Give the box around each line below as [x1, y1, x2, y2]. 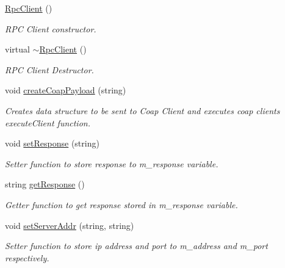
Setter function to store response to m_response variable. [5, 157, 218, 170]
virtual [5, 43, 30, 56]
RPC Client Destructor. [5, 63, 94, 76]
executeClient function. [5, 116, 90, 129]
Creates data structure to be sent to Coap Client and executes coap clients [5, 104, 280, 117]
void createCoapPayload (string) [5, 84, 126, 96]
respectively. [5, 251, 49, 264]
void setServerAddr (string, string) [5, 219, 134, 231]
